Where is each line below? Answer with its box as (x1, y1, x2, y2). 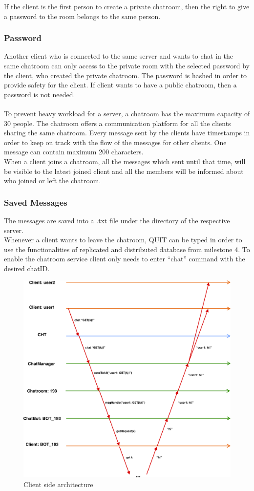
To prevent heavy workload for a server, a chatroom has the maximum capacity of (4, 108, 250, 118)
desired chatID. (4, 263, 50, 273)
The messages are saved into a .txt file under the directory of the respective (4, 215, 230, 225)
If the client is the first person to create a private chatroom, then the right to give (4, 1, 250, 11)
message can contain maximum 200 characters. (4, 147, 144, 157)
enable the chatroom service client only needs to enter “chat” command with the (4, 254, 245, 264)
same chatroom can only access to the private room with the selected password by (4, 61, 250, 70)
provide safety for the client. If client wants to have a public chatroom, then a (4, 80, 237, 90)
